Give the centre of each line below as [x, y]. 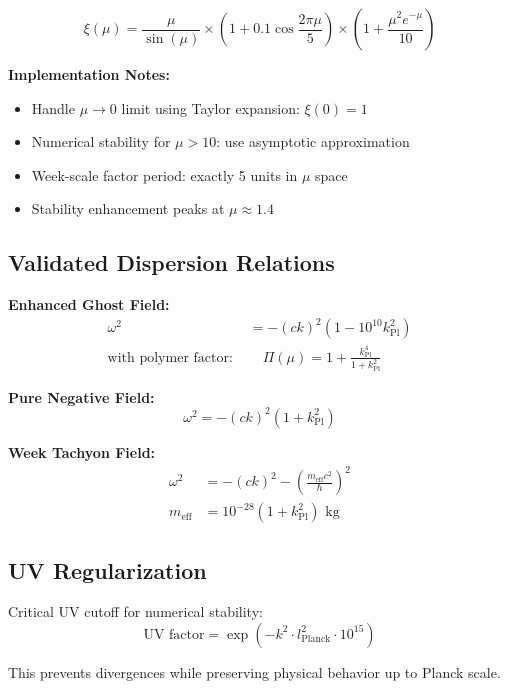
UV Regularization [107, 569]
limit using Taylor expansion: [210, 107]
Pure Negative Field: [81, 396]
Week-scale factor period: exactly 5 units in [164, 174]
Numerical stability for [101, 141]
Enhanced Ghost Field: [89, 304]
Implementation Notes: [89, 74]
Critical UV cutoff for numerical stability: [135, 611]
